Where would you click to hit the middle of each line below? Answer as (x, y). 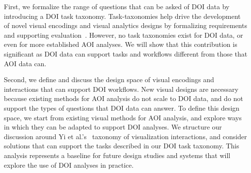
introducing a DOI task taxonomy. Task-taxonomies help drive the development (122, 16)
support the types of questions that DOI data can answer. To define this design (122, 108)
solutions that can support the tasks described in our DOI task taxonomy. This (122, 146)
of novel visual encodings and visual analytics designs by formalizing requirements (125, 25)
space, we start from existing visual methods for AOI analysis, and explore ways (123, 117)
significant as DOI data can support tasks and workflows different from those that (126, 53)
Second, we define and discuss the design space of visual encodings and (109, 79)
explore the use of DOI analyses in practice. (69, 165)
